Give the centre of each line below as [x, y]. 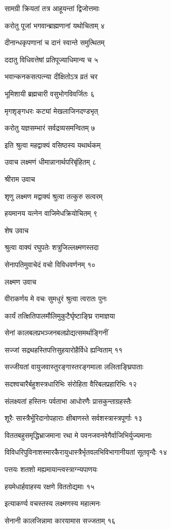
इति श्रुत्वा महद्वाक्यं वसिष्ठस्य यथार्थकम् [53, 145]
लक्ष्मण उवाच [21, 281]
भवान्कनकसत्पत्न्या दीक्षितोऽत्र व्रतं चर [51, 76]
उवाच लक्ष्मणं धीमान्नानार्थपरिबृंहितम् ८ [50, 162]
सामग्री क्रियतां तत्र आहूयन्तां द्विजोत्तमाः [52, 8]
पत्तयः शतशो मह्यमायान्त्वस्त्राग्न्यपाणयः [51, 469]
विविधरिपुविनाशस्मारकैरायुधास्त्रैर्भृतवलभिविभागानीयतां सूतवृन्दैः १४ [86, 452]
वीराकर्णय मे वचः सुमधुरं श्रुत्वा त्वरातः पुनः [56, 299]
